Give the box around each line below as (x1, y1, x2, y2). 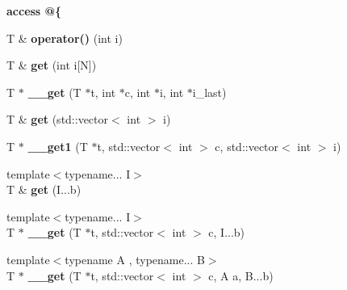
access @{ (6, 2, 62, 19)
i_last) (192, 83, 227, 100)
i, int (159, 83, 184, 100)
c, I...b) (208, 224, 245, 241)
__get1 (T (27, 137, 88, 154)
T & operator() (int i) (6, 29, 123, 46)
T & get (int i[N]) (6, 57, 97, 74)
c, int (124, 83, 151, 100)
